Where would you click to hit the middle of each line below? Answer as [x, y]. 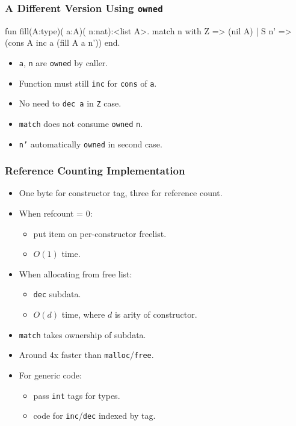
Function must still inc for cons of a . [88, 83]
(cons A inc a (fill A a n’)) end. [63, 42]
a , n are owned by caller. [63, 62]
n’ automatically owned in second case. [91, 144]
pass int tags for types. [77, 395]
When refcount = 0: [56, 213]
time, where [83, 314]
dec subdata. [57, 294]
